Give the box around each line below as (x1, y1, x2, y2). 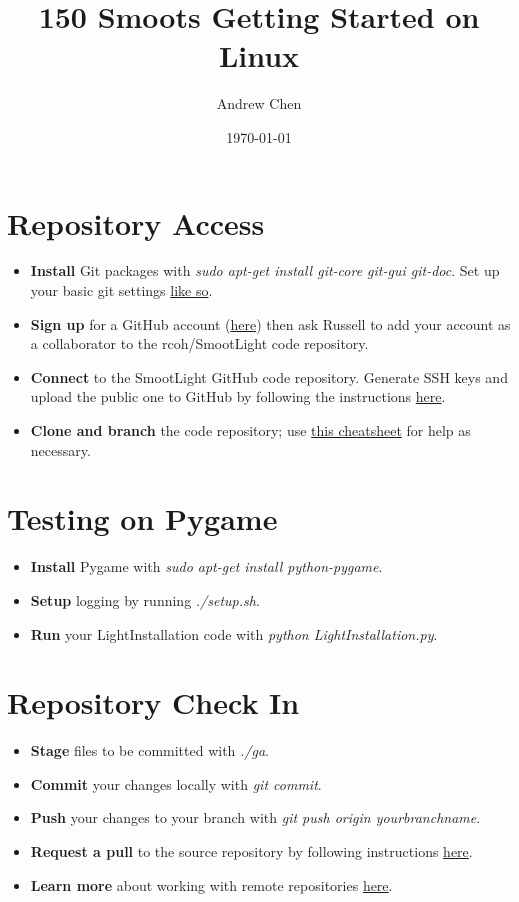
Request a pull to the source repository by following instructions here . (30, 841, 473, 861)
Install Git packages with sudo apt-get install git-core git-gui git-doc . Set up (30, 260, 500, 281)
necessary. (30, 439, 91, 460)
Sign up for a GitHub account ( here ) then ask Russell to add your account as (30, 313, 511, 334)
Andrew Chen (216, 93, 302, 114)
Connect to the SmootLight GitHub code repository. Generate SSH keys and (30, 366, 508, 387)
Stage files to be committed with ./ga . (30, 740, 269, 761)
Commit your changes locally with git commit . (30, 773, 322, 794)
